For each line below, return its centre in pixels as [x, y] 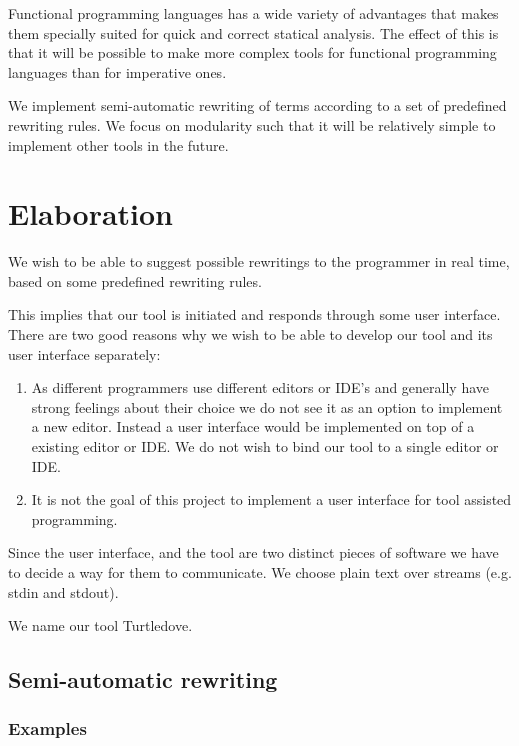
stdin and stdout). [63, 591]
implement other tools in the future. [118, 144]
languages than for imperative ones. [117, 71]
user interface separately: [84, 353]
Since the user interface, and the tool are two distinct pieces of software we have [253, 552]
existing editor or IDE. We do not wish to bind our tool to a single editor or [265, 446]
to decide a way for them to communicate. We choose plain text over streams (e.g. [260, 572]
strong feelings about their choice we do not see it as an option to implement [267, 406]
